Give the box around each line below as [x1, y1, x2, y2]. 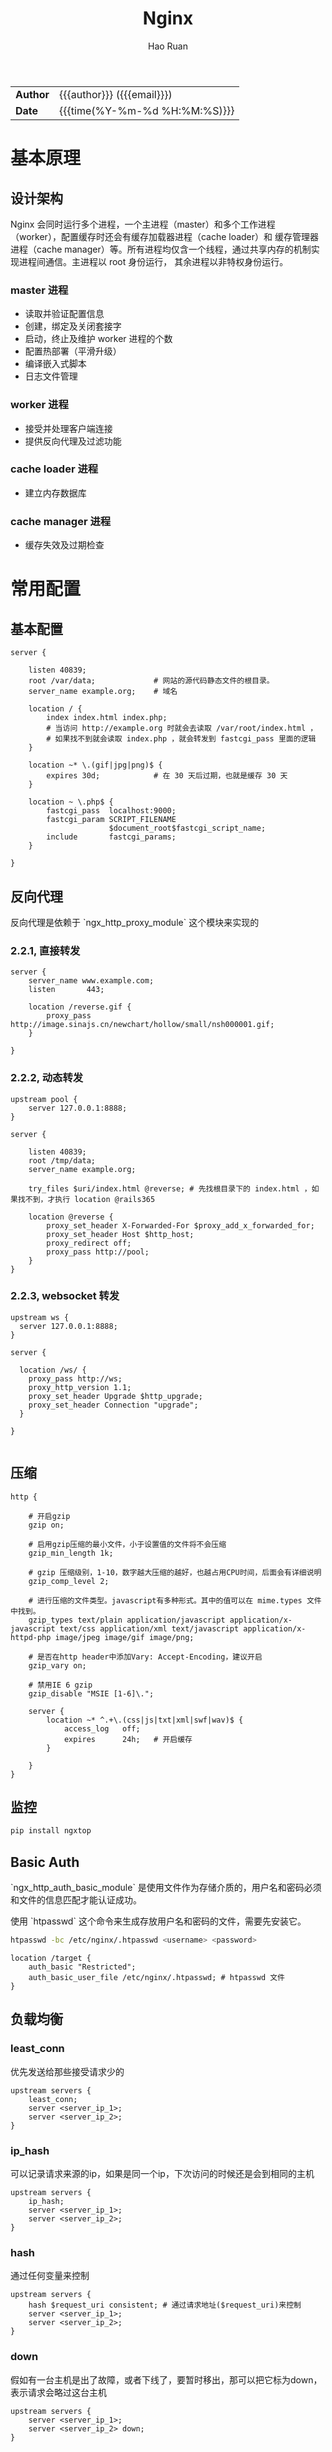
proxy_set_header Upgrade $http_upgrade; [28, 1391, 203, 1401]
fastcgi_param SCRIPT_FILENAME [46, 815, 177, 825]
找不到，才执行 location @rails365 [17, 1194, 156, 1204]
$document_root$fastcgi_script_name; [108, 823, 267, 834]
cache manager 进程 [10, 514, 112, 528]
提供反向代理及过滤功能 [24, 435, 122, 447]
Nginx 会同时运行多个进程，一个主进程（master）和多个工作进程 [10, 218, 276, 230]
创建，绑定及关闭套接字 [24, 320, 122, 332]
